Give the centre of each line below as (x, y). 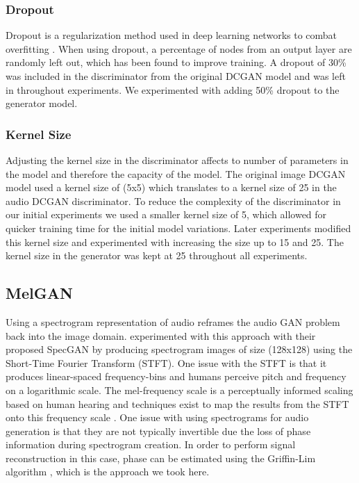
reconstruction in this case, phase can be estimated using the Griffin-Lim (161, 458)
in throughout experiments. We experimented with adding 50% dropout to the (173, 89)
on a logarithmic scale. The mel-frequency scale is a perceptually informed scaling (179, 390)
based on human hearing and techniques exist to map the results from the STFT (177, 403)
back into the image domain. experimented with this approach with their (161, 335)
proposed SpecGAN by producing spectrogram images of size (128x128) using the (179, 349)
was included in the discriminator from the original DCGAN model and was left (176, 76)
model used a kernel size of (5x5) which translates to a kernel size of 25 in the (171, 187)
